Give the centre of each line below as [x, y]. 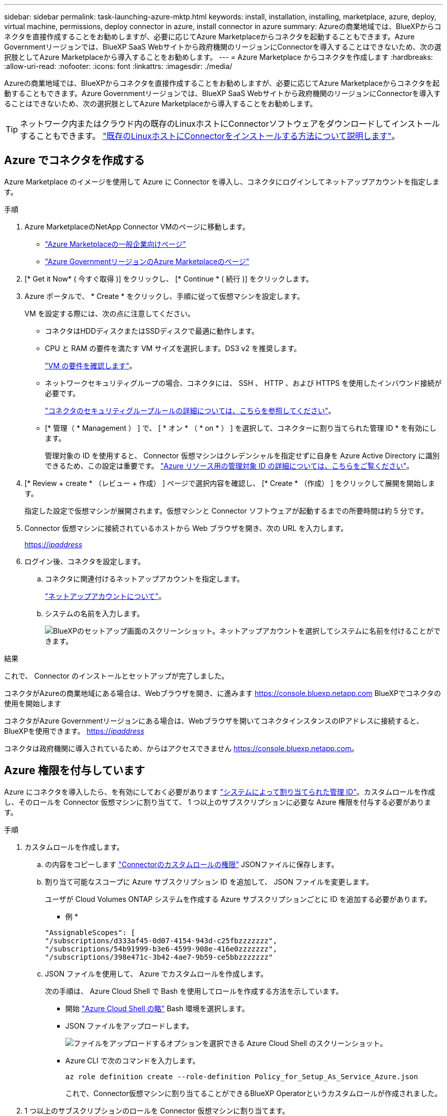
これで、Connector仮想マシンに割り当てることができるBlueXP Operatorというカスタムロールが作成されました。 [254, 1093]
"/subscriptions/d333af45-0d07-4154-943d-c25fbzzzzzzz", [161, 940]
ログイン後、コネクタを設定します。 [85, 561]
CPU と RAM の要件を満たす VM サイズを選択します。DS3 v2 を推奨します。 [173, 348]
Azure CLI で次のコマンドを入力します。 [133, 1060]
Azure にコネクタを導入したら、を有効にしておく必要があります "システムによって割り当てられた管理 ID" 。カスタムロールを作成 [220, 792]
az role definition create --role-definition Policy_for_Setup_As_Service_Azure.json [242, 1076]
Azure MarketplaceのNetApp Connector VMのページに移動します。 [137, 226]
